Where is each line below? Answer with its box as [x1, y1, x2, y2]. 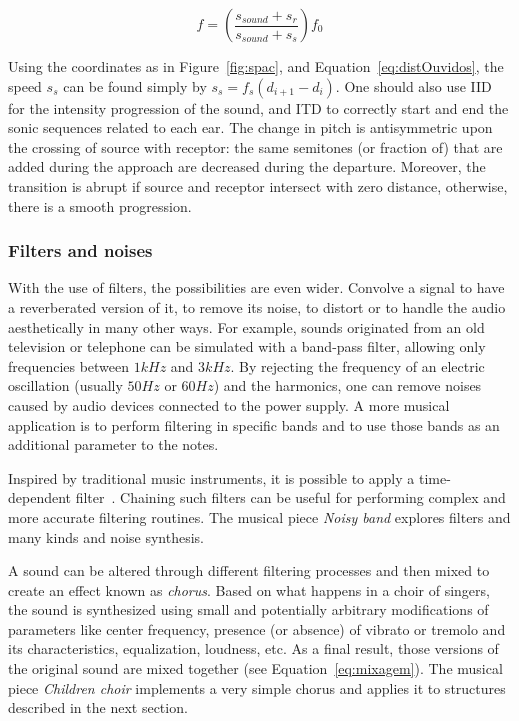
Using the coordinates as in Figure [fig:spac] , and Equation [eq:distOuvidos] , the [8, 56, 504, 76]
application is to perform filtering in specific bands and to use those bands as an [8, 414, 500, 435]
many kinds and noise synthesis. [8, 526, 204, 547]
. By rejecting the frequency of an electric [230, 355, 485, 376]
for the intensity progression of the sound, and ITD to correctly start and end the [8, 97, 509, 118]
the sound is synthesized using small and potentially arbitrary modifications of [8, 599, 489, 620]
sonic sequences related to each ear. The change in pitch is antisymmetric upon [8, 117, 493, 138]
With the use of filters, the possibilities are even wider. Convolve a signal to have [8, 277, 505, 298]
